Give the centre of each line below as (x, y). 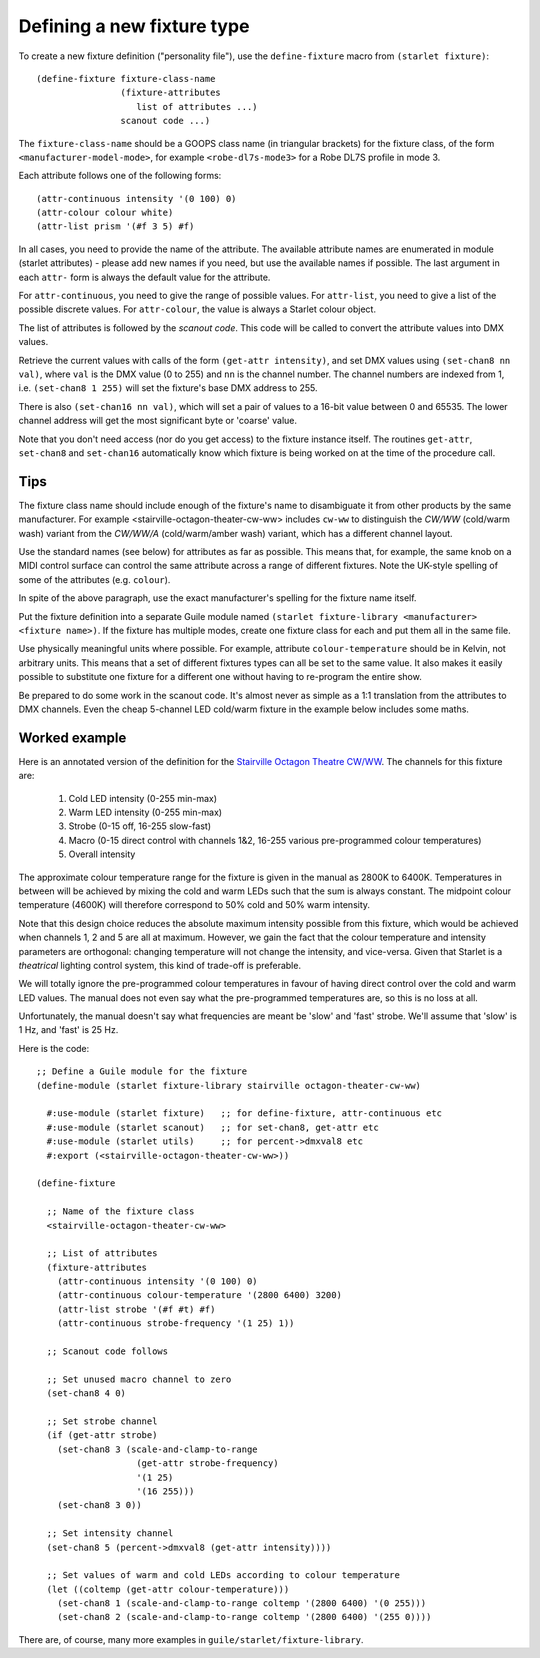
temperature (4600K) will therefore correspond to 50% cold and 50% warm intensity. (194, 905)
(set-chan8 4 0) (86, 1393)
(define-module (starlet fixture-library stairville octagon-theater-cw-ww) (229, 1085)
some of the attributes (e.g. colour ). (94, 579)
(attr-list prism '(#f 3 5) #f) (115, 226)
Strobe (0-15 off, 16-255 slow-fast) (140, 826)
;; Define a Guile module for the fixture (142, 1071)
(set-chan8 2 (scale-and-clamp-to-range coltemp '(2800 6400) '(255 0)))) (244, 1617)
